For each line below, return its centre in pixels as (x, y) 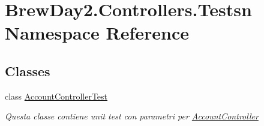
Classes (28, 70)
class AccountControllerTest (56, 96)
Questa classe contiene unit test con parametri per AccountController (132, 116)
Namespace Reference (97, 33)
